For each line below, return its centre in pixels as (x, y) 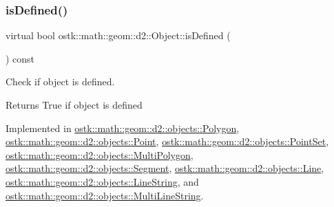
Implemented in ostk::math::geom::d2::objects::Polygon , (123, 128)
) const (20, 58)
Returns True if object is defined (74, 105)
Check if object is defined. (60, 81)
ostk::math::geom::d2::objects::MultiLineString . (105, 195)
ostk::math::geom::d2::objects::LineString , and (102, 181)
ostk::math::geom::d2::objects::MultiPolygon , (100, 154)
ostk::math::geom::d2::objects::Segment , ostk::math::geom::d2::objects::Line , (165, 168)
